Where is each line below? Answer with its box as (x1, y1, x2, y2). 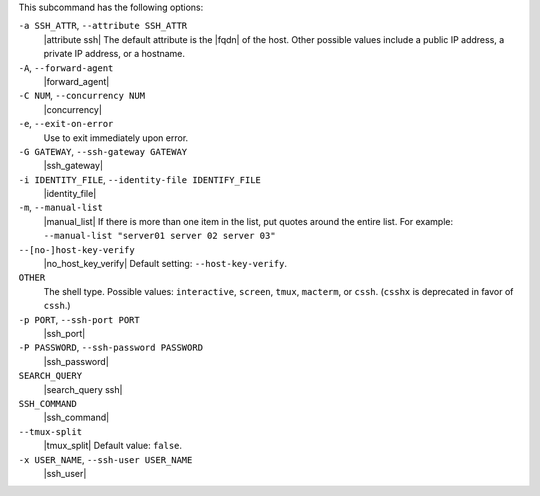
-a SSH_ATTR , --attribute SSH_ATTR (18, 20, 188, 32)
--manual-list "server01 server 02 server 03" (43, 230, 276, 242)
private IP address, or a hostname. (43, 48, 185, 60)
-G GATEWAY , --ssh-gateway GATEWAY (18, 145, 188, 157)
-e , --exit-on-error (18, 118, 114, 130)
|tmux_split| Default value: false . (43, 440, 183, 452)
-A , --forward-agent (18, 61, 114, 74)
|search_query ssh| (43, 383, 123, 395)
